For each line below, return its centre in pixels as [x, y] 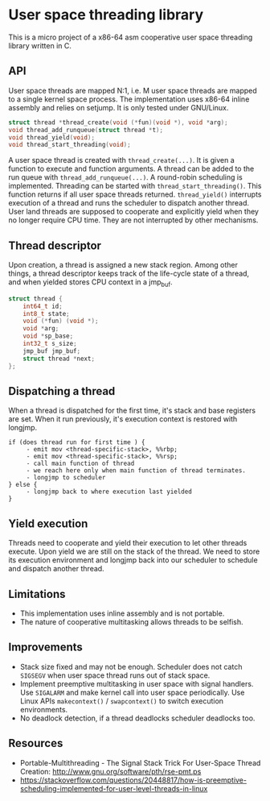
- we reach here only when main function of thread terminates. [136, 471]
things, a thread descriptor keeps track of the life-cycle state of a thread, [129, 274]
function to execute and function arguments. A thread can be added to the [131, 169]
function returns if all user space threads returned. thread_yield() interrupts [135, 194]
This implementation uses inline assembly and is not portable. [122, 613]
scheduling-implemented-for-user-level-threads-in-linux [114, 788]
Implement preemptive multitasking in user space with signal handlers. [137, 683]
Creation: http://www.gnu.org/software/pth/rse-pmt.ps [110, 771]
